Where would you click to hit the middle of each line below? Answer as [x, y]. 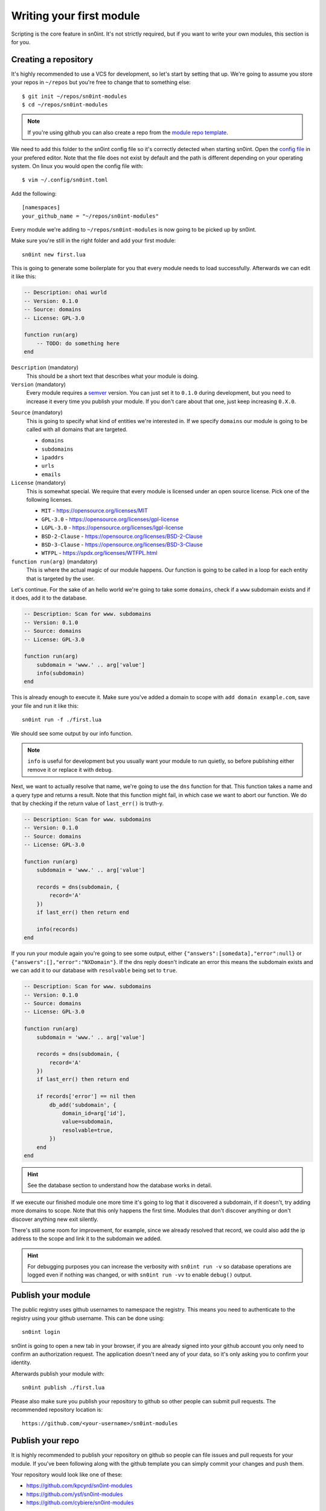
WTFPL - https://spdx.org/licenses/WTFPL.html [99, 553]
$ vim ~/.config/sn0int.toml [65, 180]
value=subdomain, [88, 1122]
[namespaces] [41, 208]
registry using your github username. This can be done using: [88, 1318]
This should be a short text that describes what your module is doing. [113, 376]
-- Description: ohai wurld [65, 293]
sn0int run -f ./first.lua [62, 720]
